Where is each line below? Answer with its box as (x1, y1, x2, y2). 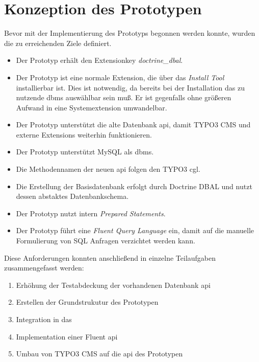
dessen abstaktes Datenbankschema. (16, 191, 129, 201)
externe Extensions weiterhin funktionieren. (16, 129, 152, 140)
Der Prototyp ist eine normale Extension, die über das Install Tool (16, 72, 224, 82)
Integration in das (16, 314, 72, 324)
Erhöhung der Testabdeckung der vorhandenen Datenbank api (16, 279, 211, 290)
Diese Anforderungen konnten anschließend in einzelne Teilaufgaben (4, 252, 216, 263)
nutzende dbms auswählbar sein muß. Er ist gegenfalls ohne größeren (16, 92, 231, 103)
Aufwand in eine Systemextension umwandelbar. (16, 102, 167, 112)
